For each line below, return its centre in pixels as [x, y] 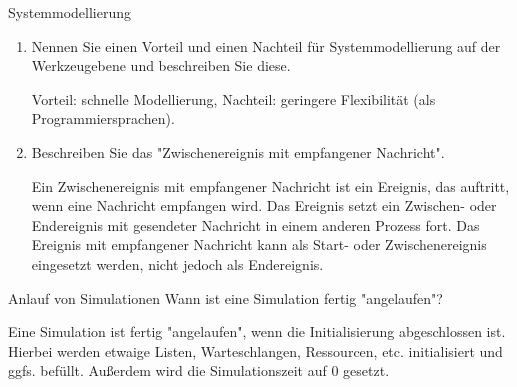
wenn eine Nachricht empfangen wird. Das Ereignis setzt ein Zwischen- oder [264, 205]
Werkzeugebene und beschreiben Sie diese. [161, 65]
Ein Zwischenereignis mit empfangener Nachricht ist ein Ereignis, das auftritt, [270, 185]
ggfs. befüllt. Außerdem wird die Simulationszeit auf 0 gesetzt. [199, 370]
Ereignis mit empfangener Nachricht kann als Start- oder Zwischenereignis [259, 244]
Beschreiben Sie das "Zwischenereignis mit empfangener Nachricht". [238, 151]
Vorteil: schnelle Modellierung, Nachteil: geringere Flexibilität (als [233, 98]
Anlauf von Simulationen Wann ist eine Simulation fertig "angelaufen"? [225, 297]
